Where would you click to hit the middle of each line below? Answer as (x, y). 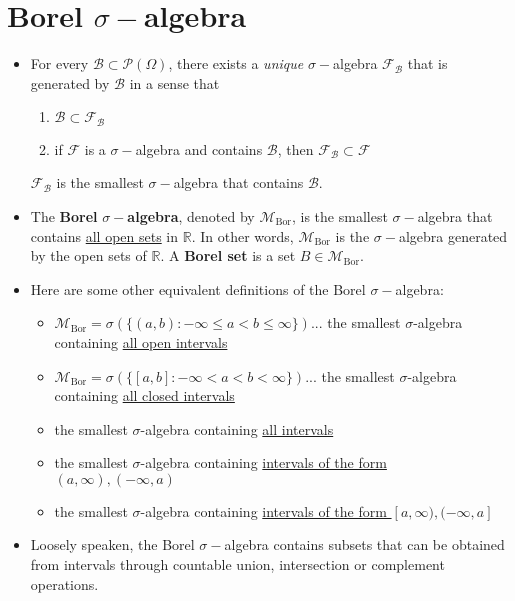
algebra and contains (199, 148)
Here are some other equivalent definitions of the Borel (198, 288)
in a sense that (174, 82)
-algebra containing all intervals (237, 428)
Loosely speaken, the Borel (112, 544)
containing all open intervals (141, 341)
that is (427, 63)
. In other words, (242, 235)
